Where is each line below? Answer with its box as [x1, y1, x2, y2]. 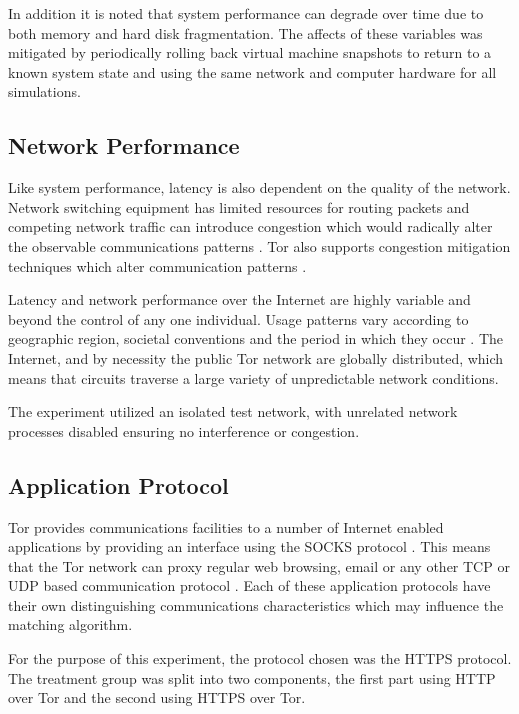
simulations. [8, 81, 81, 102]
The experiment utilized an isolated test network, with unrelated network [8, 401, 458, 422]
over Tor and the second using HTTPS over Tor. [8, 687, 306, 708]
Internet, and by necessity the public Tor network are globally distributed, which [8, 347, 504, 368]
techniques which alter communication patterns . [8, 255, 307, 276]
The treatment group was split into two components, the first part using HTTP [8, 667, 496, 688]
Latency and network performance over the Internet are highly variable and [8, 289, 471, 310]
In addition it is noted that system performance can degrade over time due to [8, 3, 484, 23]
